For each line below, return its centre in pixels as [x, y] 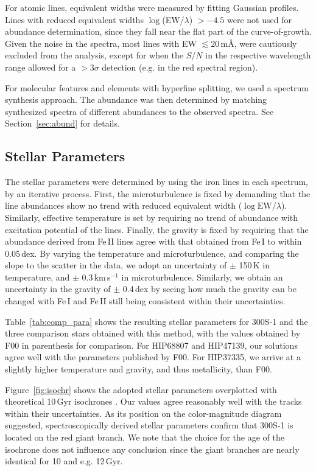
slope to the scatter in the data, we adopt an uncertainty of [116, 265]
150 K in [255, 265]
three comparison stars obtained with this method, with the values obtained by [153, 333]
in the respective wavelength [258, 55]
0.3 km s [96, 277]
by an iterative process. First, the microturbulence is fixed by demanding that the [158, 193]
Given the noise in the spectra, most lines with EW [101, 43]
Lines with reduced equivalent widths [74, 19]
